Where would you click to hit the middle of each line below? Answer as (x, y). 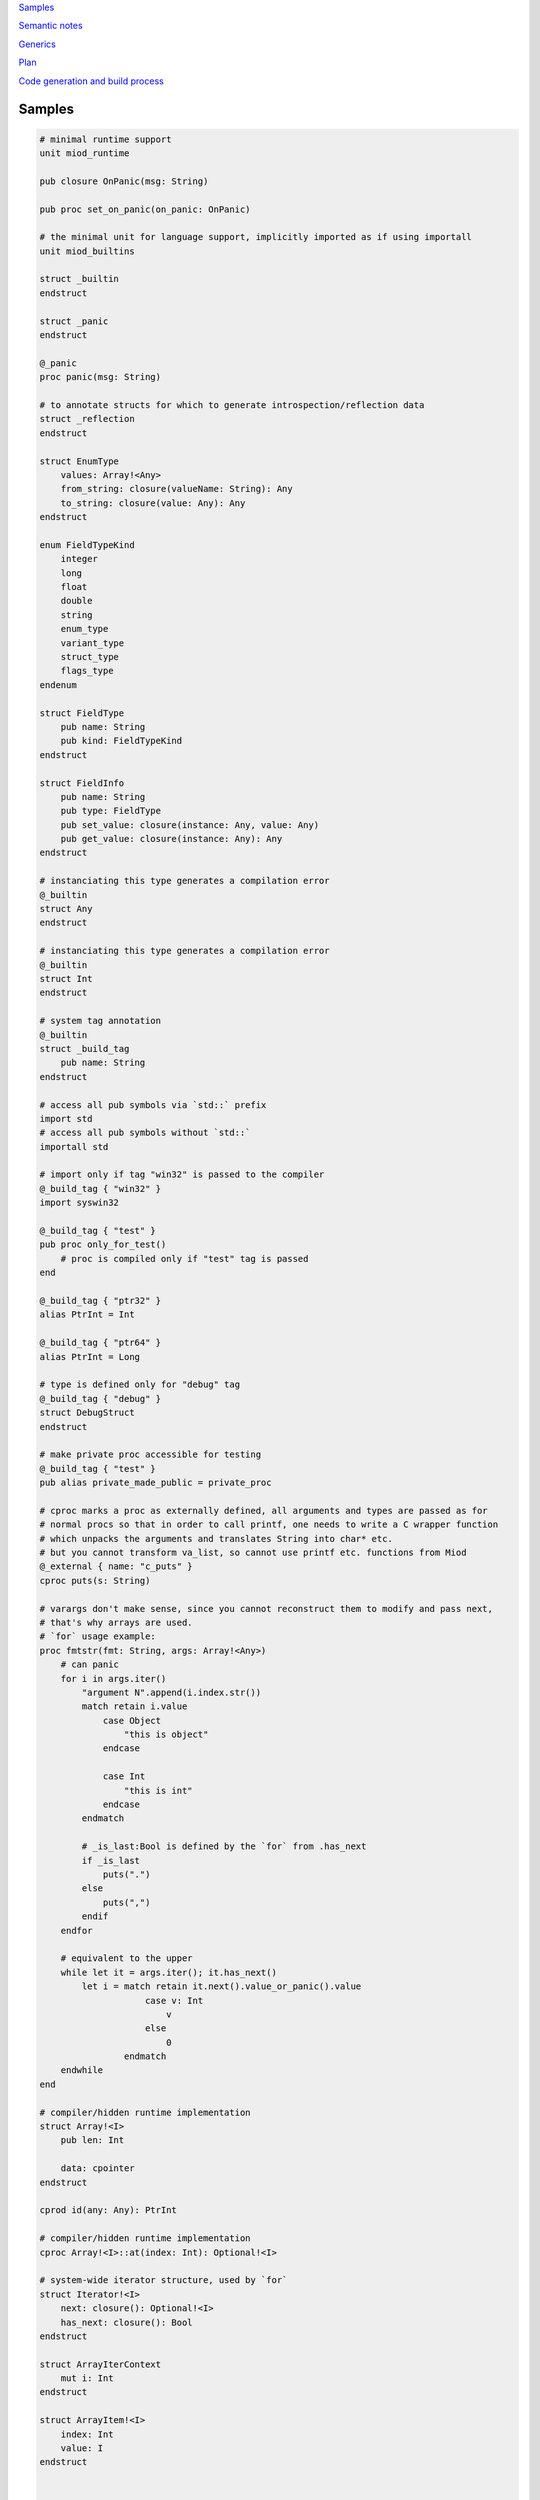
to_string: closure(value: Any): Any (153, 503)
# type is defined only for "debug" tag (139, 1384)
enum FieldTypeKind (87, 544)
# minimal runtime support (105, 139)
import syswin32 (79, 1203)
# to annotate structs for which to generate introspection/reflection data (232, 404)
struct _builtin (79, 279)
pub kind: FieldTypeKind (121, 741)
